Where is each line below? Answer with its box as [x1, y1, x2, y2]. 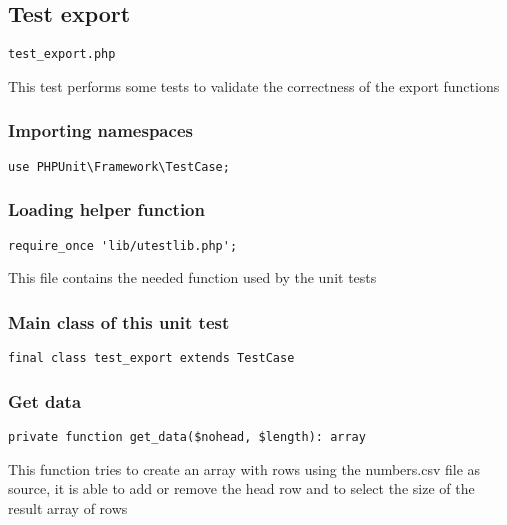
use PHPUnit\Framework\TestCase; [8, 159, 230, 174]
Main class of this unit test [8, 309, 230, 334]
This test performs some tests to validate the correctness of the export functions [8, 75, 500, 96]
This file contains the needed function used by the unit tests [8, 267, 377, 288]
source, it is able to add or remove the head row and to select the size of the [8, 478, 475, 499]
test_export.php [8, 47, 116, 62]
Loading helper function [8, 197, 205, 222]
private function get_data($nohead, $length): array [8, 429, 366, 444]
